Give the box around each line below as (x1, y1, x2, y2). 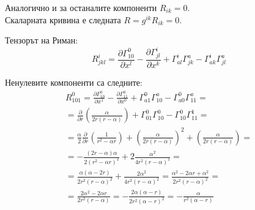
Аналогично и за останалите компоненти (5, 1, 157, 13)
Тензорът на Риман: (5, 34, 78, 47)
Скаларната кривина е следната (5, 13, 121, 26)
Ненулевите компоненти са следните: (5, 76, 142, 89)
